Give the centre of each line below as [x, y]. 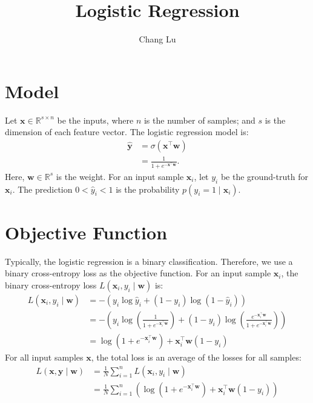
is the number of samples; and [199, 120]
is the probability [148, 189]
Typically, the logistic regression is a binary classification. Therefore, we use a [149, 261]
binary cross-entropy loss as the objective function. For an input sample [138, 273]
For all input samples [44, 357]
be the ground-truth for [264, 176]
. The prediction [42, 189]
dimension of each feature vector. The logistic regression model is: [127, 132]
